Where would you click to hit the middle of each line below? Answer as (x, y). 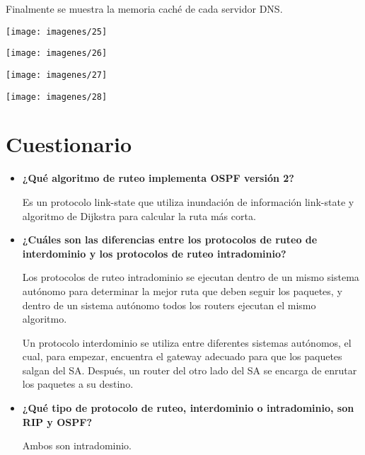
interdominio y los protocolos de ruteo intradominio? (154, 253)
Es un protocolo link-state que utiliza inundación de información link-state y (188, 201)
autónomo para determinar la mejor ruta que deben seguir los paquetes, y (182, 290)
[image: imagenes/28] (57, 97)
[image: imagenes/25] (57, 31)
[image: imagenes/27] (57, 75)
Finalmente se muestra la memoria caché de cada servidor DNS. (144, 8)
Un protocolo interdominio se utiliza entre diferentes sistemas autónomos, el (187, 342)
